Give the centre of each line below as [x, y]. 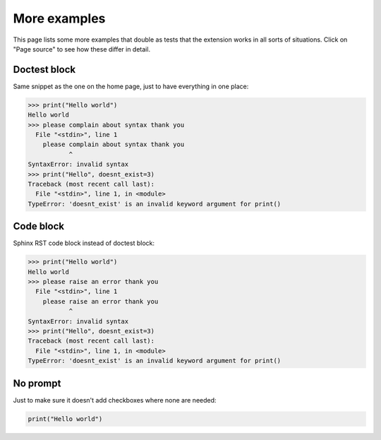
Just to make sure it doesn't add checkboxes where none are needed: [115, 400]
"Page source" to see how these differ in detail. [82, 49]
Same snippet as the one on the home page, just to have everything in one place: [131, 86]
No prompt [37, 383]
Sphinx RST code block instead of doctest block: [84, 243]
